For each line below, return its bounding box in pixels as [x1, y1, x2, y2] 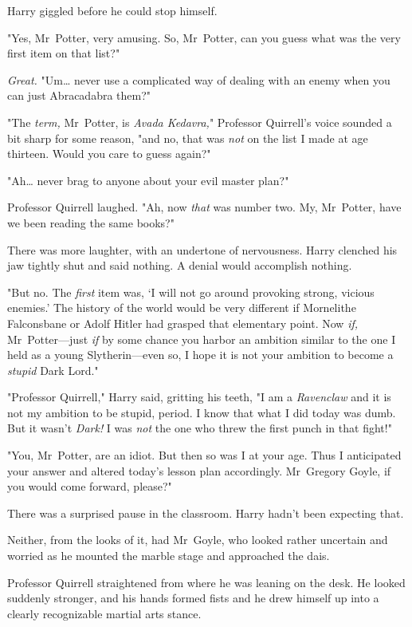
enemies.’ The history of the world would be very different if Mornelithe [7, 299, 356, 316]
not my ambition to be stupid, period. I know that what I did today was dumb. [7, 404, 396, 420]
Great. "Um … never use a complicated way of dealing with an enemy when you [7, 71, 390, 88]
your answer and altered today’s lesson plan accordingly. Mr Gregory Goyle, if [7, 462, 391, 479]
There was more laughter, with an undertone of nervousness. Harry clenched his [7, 241, 398, 258]
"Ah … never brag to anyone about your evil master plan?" [7, 172, 289, 188]
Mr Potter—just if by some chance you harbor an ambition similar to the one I [7, 330, 396, 347]
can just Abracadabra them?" [7, 87, 151, 104]
